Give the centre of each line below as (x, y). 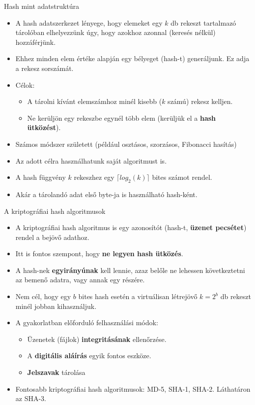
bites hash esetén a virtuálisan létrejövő (138, 296)
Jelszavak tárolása (56, 372)
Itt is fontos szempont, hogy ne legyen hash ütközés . (99, 253)
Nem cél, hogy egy (43, 296)
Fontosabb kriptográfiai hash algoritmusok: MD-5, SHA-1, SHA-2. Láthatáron (133, 388)
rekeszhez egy (94, 177)
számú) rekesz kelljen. (200, 101)
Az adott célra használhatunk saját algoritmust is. (91, 160)
